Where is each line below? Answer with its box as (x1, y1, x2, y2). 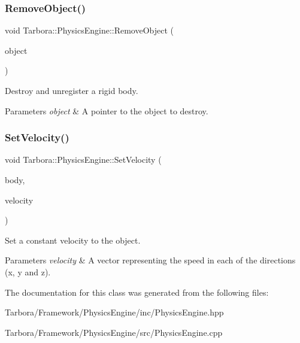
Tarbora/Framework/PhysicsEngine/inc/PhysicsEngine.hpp (5, 306, 224, 318)
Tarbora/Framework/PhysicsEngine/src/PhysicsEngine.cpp (5, 326, 223, 338)
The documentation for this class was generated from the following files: (5, 286, 269, 298)
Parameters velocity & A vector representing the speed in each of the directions (5, 254, 296, 266)
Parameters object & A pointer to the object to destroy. (5, 104, 208, 117)
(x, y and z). (5, 265, 51, 278)
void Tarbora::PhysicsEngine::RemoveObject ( (5, 24, 174, 37)
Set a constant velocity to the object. (5, 233, 141, 246)
